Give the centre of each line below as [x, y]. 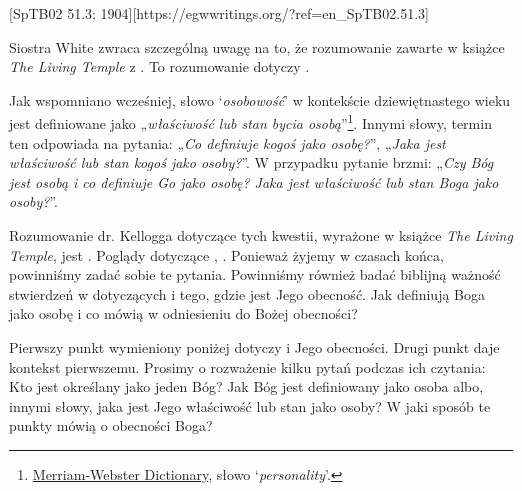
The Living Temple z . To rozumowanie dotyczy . [159, 66]
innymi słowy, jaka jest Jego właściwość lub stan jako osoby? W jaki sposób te [250, 405]
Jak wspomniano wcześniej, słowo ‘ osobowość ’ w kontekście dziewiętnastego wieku [260, 99]
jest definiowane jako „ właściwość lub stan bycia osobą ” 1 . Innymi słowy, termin [250, 122]
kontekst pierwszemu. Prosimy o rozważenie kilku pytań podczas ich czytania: [247, 366]
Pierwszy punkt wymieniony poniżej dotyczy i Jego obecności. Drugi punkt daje [254, 346]
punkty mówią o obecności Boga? [111, 425]
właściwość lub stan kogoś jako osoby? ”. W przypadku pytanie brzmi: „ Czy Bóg [251, 162]
